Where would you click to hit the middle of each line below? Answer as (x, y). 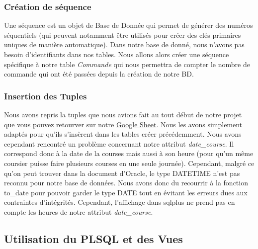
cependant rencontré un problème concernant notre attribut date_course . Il (119, 143)
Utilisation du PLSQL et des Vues (93, 238)
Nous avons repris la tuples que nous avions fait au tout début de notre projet (123, 114)
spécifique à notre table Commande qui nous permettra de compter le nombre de (127, 64)
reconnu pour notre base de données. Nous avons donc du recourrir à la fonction (126, 183)
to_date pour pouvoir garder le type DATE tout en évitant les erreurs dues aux (126, 192)
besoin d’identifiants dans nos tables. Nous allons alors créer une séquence (117, 54)
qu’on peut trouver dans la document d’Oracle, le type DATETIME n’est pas (122, 173)
